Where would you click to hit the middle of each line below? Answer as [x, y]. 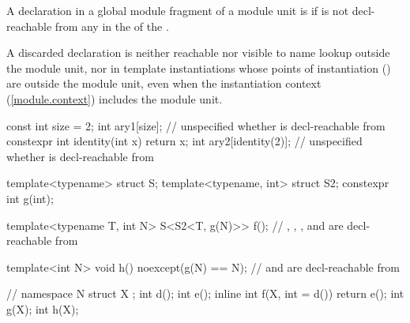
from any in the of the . [112, 26]
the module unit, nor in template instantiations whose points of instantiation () [199, 68]
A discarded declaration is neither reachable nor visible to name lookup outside [198, 53]
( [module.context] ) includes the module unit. [115, 98]
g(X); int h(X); [43, 308]
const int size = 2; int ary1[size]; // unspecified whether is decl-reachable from [196, 125]
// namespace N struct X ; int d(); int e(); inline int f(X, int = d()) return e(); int [205, 293]
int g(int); [30, 198]
